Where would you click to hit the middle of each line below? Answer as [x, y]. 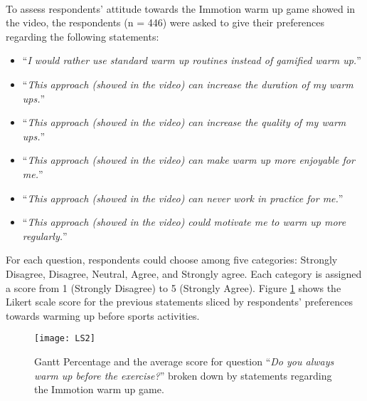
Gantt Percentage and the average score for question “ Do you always [184, 361]
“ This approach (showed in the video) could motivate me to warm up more [184, 222]
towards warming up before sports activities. [103, 315]
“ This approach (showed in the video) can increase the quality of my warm [184, 122]
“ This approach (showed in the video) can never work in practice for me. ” [183, 198]
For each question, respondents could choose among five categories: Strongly [172, 260]
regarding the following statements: [83, 36]
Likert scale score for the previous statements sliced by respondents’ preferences [179, 302]
